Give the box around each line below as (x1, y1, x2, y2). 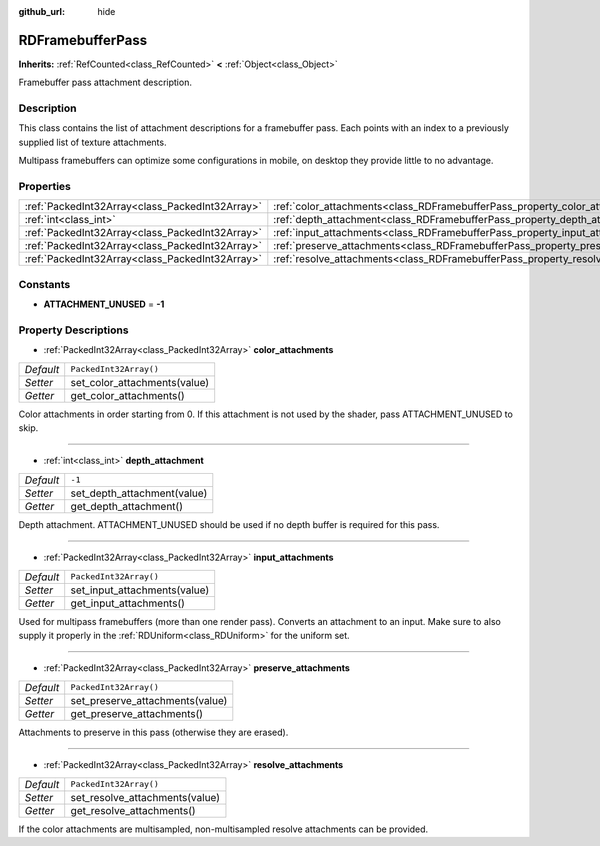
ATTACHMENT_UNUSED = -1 (43, 298, 165, 310)
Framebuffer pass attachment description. (18, 76, 192, 89)
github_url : (18, 6, 65, 17)
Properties (18, 179, 72, 193)
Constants (18, 277, 71, 291)
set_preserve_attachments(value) (70, 693, 228, 707)
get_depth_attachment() (70, 499, 184, 513)
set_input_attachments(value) (70, 583, 210, 597)
